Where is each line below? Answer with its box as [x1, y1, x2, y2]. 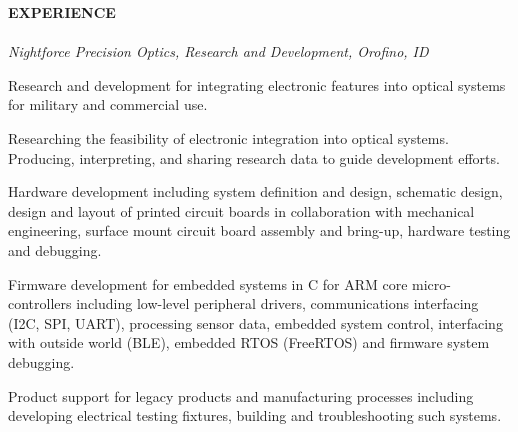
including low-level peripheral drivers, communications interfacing [76, 293, 479, 314]
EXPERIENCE [8, 2, 116, 22]
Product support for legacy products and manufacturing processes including [8, 385, 474, 406]
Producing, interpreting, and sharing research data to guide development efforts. [8, 147, 500, 168]
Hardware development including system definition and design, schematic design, [8, 181, 503, 202]
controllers [8, 293, 72, 314]
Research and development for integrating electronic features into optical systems [8, 74, 506, 95]
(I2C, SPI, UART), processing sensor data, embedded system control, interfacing [8, 312, 503, 333]
